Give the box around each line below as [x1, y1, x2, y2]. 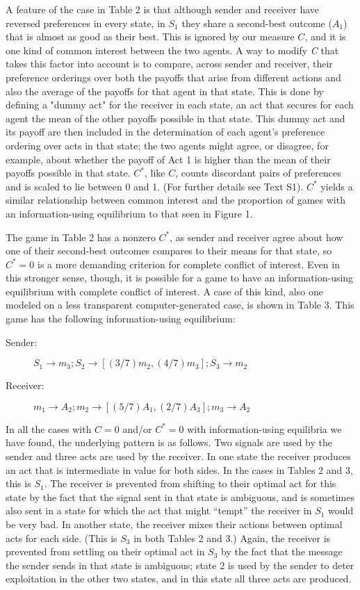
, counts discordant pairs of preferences [175, 165, 341, 180]
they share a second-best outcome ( [181, 15, 332, 30]
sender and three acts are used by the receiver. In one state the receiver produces [6, 449, 351, 464]
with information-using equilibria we [187, 421, 342, 436]
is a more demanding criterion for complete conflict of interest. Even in [38, 256, 340, 271]
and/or [122, 421, 152, 436]
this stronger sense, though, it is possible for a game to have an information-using [6, 270, 354, 285]
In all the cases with [6, 421, 92, 436]
